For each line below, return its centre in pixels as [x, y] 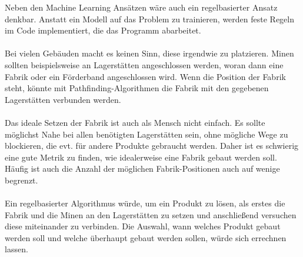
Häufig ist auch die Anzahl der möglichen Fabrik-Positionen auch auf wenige [142, 168]
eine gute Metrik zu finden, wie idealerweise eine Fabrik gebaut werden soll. [141, 157]
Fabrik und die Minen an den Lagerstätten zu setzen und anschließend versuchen [151, 214]
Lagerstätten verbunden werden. [63, 99]
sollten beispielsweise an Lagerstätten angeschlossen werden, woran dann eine [144, 64]
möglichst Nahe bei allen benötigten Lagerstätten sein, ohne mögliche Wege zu [146, 134]
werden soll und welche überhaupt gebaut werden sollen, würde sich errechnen [146, 237]
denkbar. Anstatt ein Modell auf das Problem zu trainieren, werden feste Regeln [149, 19]
